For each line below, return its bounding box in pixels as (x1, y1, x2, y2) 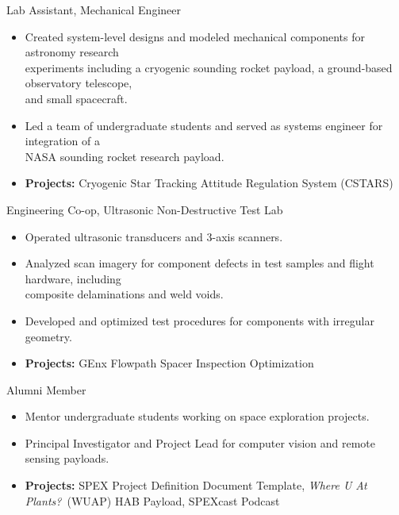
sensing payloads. (25, 450, 109, 467)
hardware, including (25, 270, 121, 286)
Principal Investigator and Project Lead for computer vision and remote (25, 434, 376, 451)
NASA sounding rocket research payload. (25, 148, 224, 164)
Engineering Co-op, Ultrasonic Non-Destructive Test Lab (6, 201, 283, 217)
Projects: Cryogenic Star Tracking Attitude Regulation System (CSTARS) (25, 175, 393, 191)
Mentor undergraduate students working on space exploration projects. (25, 408, 370, 425)
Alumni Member (6, 381, 86, 398)
